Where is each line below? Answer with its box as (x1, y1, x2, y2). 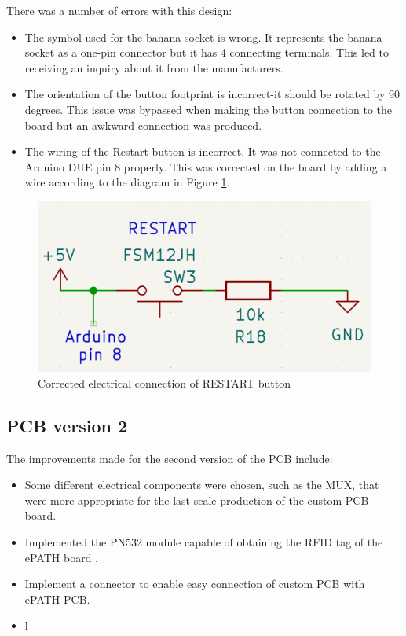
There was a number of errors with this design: (6, 2, 232, 18)
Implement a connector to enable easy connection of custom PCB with (24, 575, 365, 592)
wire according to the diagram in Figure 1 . (24, 174, 230, 190)
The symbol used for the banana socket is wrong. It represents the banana (24, 28, 382, 45)
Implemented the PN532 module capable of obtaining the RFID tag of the (24, 534, 383, 550)
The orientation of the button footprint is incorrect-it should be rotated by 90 (24, 86, 400, 102)
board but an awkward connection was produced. (24, 116, 262, 133)
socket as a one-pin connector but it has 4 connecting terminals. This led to (24, 44, 389, 61)
